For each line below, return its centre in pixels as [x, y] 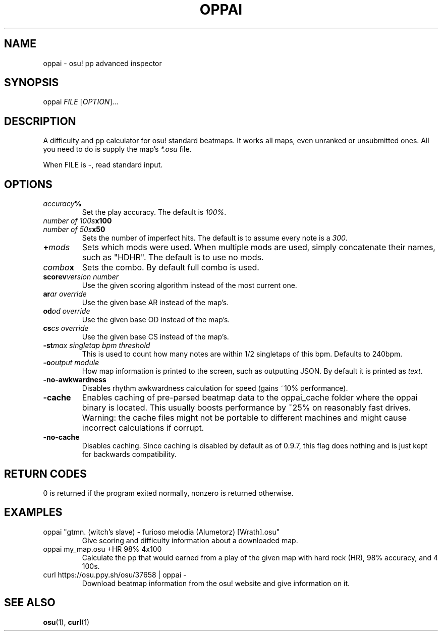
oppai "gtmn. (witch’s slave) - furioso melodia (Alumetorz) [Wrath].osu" [161, 532]
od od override [67, 311]
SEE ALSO [30, 603]
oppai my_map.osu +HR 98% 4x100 [102, 549]
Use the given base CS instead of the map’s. [155, 337]
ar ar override [65, 294]
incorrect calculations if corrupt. [143, 428]
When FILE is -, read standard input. [103, 165]
